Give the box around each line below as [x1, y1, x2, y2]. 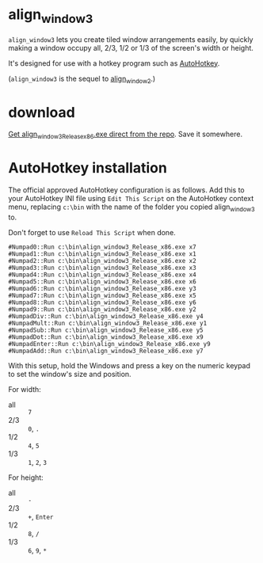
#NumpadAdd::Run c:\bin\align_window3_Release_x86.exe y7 [8, 347, 204, 355]
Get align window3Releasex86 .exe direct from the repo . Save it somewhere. [8, 129, 243, 141]
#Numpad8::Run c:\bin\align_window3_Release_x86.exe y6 [8, 299, 196, 306]
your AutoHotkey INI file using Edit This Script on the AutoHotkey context [8, 194, 254, 203]
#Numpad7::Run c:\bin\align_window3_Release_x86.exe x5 [8, 291, 196, 299]
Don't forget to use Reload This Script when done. [8, 227, 176, 237]
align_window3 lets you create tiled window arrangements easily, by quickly [8, 34, 253, 44]
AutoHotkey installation [8, 159, 168, 177]
